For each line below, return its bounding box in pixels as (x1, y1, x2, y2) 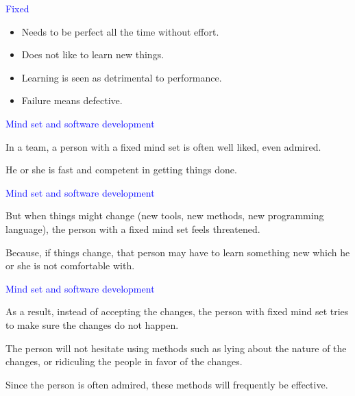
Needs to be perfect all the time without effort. (21, 24, 219, 38)
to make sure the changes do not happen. (5, 317, 179, 332)
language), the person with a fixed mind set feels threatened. (5, 221, 260, 236)
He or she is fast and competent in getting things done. (5, 162, 237, 177)
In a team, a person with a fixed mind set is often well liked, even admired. (5, 139, 321, 153)
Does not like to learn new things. (21, 47, 164, 62)
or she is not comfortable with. (5, 258, 135, 273)
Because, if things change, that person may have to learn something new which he (5, 245, 350, 259)
